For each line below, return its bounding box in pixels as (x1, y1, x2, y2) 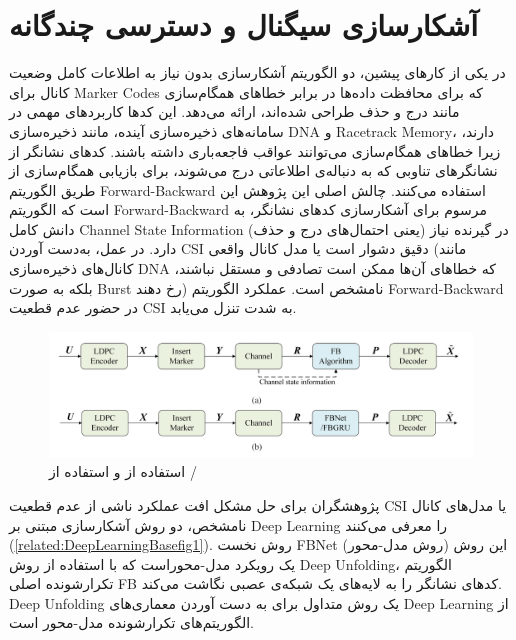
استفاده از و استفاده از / (49, 461, 197, 482)
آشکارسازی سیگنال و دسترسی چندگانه (9, 4, 479, 45)
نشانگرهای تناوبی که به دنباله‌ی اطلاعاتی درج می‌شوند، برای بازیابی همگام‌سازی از (9, 160, 498, 181)
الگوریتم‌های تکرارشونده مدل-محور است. (9, 612, 254, 633)
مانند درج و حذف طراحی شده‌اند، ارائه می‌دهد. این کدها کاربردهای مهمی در (9, 101, 460, 122)
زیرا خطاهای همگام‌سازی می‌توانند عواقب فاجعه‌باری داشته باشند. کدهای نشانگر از (9, 140, 501, 161)
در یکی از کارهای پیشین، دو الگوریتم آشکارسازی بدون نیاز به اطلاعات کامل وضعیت (9, 62, 506, 83)
